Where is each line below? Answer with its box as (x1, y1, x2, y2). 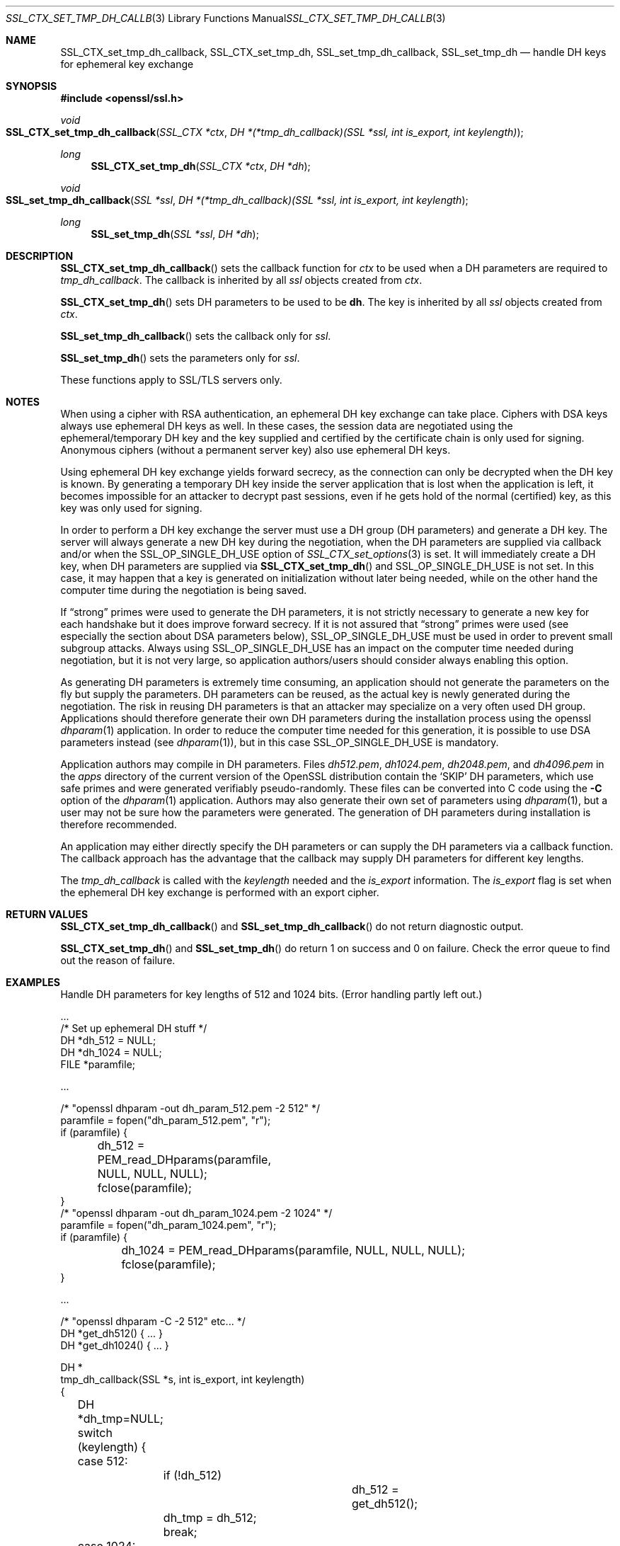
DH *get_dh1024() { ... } (60, 1339, 169, 1351)
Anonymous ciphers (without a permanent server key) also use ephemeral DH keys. (60, 444, 451, 456)
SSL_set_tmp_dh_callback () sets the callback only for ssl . (60, 330, 331, 342)
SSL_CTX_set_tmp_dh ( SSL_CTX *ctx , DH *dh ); (91, 160, 311, 172)
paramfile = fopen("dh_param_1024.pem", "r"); (60, 1219, 277, 1231)
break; (163, 1525, 197, 1539)
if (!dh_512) (163, 1468, 222, 1482)
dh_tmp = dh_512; (163, 1511, 257, 1525)
